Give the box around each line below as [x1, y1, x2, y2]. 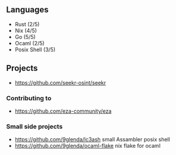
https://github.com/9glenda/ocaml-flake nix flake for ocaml [14, 142, 161, 150]
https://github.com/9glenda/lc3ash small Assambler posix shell [14, 136, 170, 143]
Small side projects [6, 122, 63, 131]
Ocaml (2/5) [14, 39, 45, 46]
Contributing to [6, 94, 52, 102]
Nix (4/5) [14, 27, 37, 34]
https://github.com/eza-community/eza [14, 107, 112, 114]
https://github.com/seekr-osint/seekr [14, 79, 106, 86]
